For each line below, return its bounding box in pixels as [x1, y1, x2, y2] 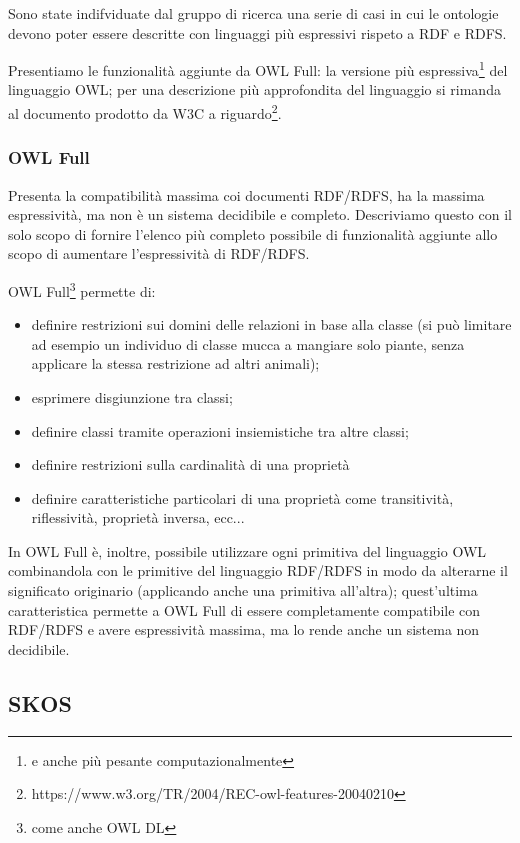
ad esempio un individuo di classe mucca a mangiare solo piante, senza [31, 333, 465, 354]
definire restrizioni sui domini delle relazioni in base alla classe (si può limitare [31, 314, 512, 335]
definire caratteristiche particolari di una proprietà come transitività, [31, 487, 454, 508]
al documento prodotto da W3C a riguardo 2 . [8, 100, 282, 123]
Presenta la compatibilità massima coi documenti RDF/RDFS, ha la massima [8, 184, 485, 205]
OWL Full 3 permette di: [8, 277, 156, 301]
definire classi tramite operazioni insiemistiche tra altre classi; [31, 420, 409, 441]
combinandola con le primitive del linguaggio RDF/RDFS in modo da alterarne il [8, 560, 508, 581]
